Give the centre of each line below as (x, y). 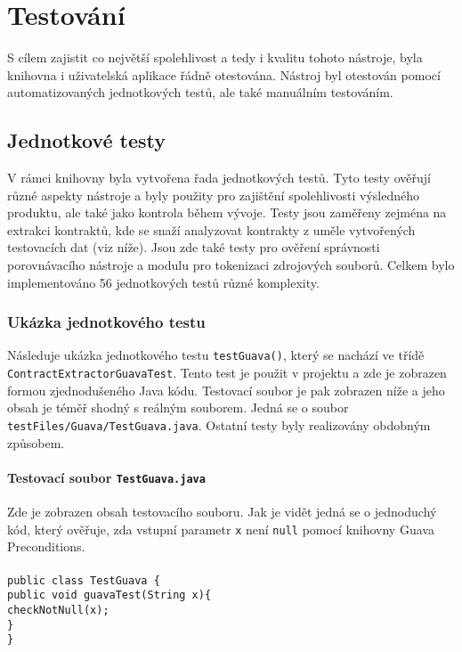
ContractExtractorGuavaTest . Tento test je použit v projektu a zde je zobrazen (227, 373)
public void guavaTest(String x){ (109, 595)
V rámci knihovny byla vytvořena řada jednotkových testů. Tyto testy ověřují (219, 178)
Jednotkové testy (86, 140)
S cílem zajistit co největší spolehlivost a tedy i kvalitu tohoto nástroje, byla (215, 57)
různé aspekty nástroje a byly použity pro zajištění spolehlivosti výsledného (214, 195)
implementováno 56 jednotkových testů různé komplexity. (163, 282)
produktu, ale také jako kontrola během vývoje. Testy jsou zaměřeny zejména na (227, 212)
